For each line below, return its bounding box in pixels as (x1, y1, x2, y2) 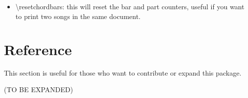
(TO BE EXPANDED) (4, 84, 73, 94)
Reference (4, 39, 72, 59)
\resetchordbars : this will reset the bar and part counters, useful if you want (15, 1, 245, 11)
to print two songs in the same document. (15, 11, 141, 21)
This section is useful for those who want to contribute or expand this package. (4, 68, 242, 78)
